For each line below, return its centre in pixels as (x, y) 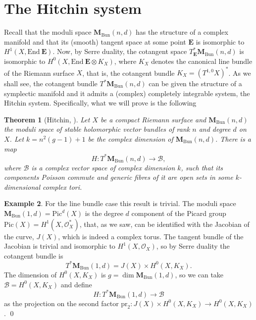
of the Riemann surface (39, 72)
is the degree (104, 213)
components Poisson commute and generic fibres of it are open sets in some (119, 177)
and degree (215, 129)
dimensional (22, 187)
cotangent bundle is (34, 255)
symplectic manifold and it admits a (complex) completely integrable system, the (127, 93)
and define (76, 284)
